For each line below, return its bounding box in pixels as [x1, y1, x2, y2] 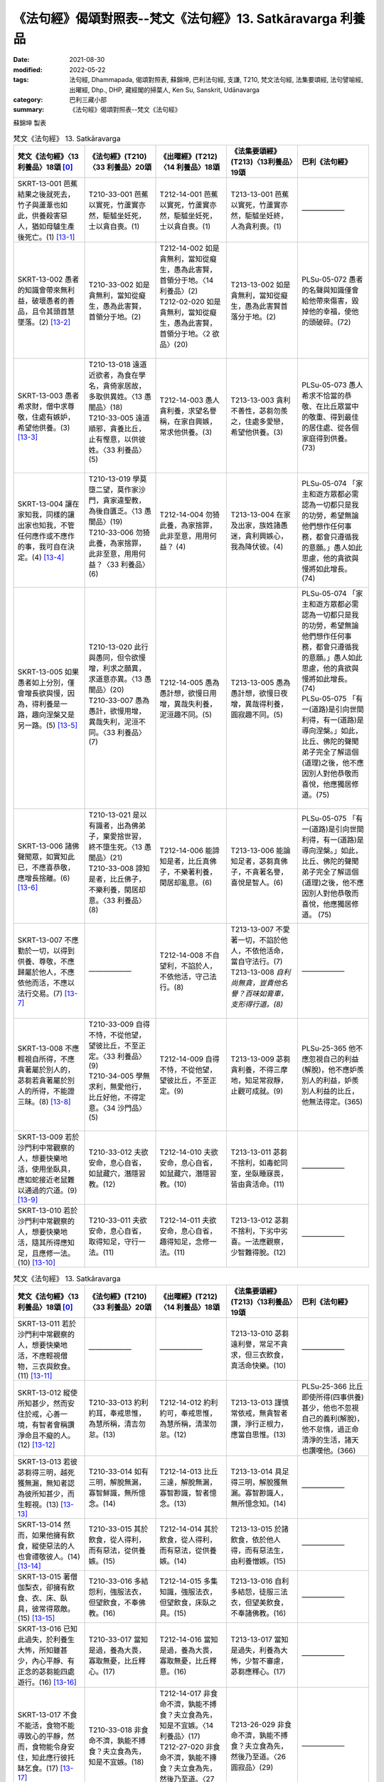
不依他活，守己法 [159, 972, 217, 982]
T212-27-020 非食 [159, 1741, 220, 1751]
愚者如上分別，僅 [17, 678, 75, 688]
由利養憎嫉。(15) [230, 1556, 286, 1566]
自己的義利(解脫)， [301, 1413, 364, 1423]
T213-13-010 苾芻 [230, 1328, 289, 1338]
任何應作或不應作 [17, 531, 75, 541]
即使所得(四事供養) [301, 1392, 364, 1402]
